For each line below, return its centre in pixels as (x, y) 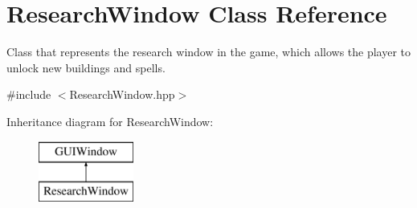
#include (29, 94)
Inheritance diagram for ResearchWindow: (110, 121)
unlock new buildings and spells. (86, 67)
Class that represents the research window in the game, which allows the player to (209, 52)
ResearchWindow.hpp (122, 94)
